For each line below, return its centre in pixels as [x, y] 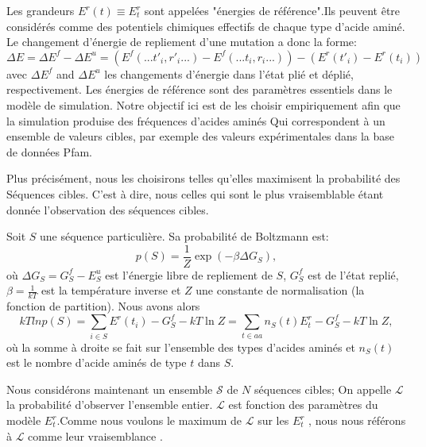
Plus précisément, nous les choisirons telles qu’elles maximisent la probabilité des [203, 178]
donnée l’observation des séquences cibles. [108, 209]
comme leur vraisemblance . [95, 435]
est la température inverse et [111, 290]
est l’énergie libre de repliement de [189, 274]
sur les [273, 420]
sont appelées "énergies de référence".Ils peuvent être [272, 10]
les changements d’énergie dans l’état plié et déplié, [229, 73]
